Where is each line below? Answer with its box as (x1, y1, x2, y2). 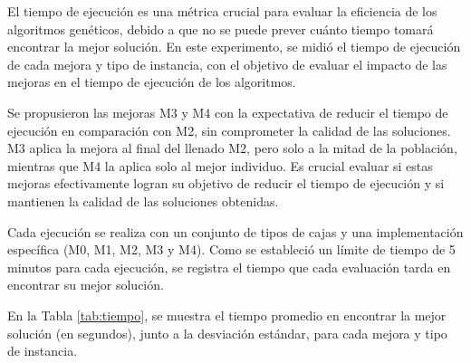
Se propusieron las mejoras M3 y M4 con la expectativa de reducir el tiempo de (7, 102, 448, 121)
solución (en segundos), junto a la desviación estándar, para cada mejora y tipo (7, 323, 447, 342)
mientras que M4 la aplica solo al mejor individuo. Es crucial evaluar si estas (7, 156, 433, 175)
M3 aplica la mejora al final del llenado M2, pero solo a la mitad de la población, (7, 139, 457, 158)
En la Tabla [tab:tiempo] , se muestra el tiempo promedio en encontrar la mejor (7, 305, 447, 324)
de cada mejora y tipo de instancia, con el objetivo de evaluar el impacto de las (7, 54, 447, 73)
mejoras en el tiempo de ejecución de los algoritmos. (7, 72, 296, 91)
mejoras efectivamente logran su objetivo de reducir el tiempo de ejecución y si (7, 174, 445, 193)
